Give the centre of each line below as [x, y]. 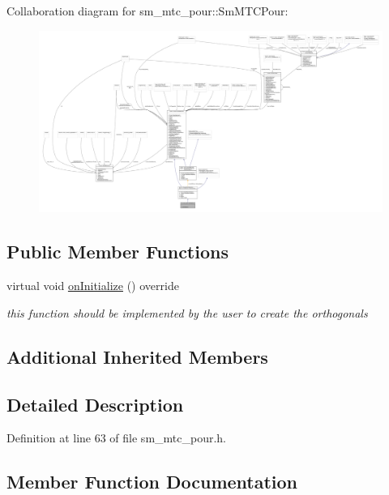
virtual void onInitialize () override [93, 286]
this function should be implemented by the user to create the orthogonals [187, 312]
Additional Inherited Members [137, 356]
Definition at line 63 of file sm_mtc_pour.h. [116, 438]
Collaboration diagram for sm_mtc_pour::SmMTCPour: [147, 11]
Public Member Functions [118, 252]
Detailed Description [95, 404]
